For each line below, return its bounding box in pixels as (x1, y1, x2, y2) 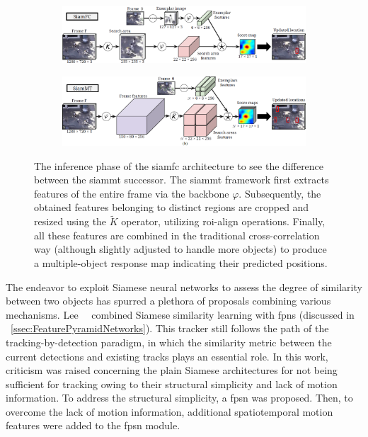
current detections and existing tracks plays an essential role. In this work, (6, 348, 328, 363)
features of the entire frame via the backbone (34, 186, 229, 200)
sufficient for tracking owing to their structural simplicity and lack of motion (6, 376, 338, 391)
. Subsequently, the (238, 186, 321, 200)
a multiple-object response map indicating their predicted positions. (34, 255, 328, 270)
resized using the (34, 214, 107, 229)
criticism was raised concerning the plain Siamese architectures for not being (6, 363, 338, 378)
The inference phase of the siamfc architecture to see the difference (34, 158, 324, 173)
